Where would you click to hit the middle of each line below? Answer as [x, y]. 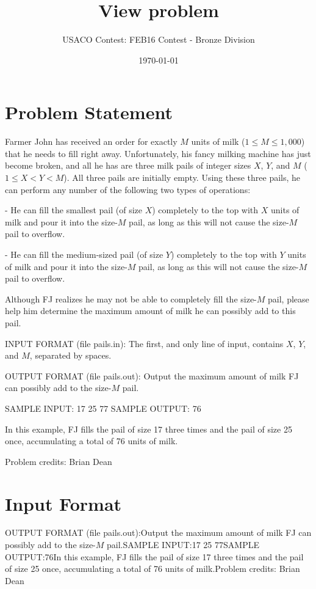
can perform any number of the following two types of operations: [128, 189]
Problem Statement [89, 112]
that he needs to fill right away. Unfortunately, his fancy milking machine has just [158, 153]
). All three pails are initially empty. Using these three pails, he [182, 177]
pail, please [289, 298]
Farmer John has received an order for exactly [91, 141]
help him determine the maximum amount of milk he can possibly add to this [150, 311]
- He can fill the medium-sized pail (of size [84, 254]
